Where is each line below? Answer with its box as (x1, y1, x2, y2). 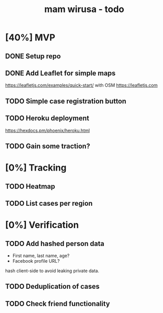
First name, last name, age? (12, 253, 70, 259)
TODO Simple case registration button (5, 97, 126, 105)
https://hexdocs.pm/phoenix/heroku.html (5, 127, 90, 133)
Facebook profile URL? (12, 258, 60, 264)
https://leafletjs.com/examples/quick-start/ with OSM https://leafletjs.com (5, 82, 158, 89)
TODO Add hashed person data (5, 239, 104, 248)
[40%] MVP (5, 32, 56, 43)
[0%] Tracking (5, 162, 67, 174)
